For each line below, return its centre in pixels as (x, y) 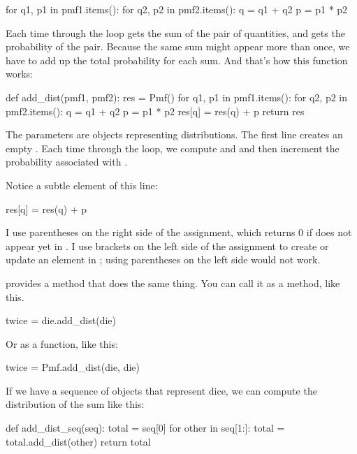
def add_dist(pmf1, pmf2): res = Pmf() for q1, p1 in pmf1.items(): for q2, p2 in (177, 97)
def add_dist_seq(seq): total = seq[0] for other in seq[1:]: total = (145, 428)
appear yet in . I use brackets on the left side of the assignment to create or (167, 246)
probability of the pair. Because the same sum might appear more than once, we (178, 46)
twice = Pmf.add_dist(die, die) (73, 367)
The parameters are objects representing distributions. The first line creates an (174, 134)
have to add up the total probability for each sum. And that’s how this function (177, 60)
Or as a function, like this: (62, 343)
